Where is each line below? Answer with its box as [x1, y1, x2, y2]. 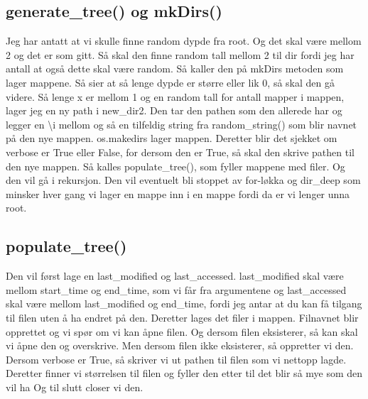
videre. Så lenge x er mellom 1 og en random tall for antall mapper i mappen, [6, 89, 345, 104]
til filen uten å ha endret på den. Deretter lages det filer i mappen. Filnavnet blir [6, 310, 359, 324]
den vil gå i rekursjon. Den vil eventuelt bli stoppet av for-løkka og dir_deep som [6, 173, 361, 187]
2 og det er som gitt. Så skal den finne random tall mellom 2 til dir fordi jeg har [6, 47, 355, 62]
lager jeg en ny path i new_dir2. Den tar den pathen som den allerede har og [6, 103, 342, 118]
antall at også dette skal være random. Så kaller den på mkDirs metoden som [6, 61, 344, 76]
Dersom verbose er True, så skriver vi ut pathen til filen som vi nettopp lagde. [6, 351, 347, 366]
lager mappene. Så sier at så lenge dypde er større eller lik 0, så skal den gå [6, 75, 335, 89]
